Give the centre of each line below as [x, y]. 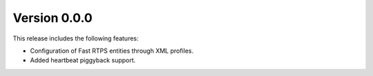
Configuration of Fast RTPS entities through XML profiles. [112, 51]
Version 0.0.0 [52, 18]
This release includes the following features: [76, 38]
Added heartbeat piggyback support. [83, 60]
